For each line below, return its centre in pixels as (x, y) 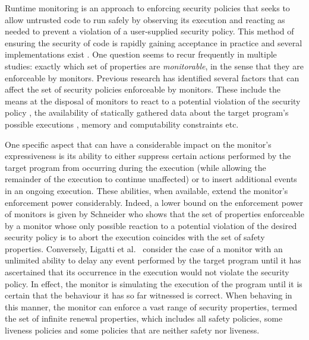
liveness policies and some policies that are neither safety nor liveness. (132, 330)
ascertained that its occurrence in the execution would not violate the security (147, 272)
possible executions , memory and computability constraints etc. (122, 124)
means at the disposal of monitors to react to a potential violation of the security (153, 101)
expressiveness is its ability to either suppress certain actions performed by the (148, 156)
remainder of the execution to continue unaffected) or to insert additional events (151, 179)
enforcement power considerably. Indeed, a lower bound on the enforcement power (154, 202)
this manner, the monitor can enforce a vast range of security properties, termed (151, 306)
